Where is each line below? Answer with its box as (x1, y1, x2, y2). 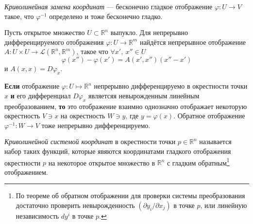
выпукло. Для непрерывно (110, 27, 188, 37)
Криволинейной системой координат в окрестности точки (4, 136, 176, 147)
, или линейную (200, 200, 247, 210)
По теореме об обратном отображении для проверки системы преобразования (16, 190, 245, 201)
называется (199, 136, 232, 147)
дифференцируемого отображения (4, 37, 104, 47)
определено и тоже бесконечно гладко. (49, 11, 163, 21)
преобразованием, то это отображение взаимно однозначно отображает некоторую (4, 101, 247, 111)
